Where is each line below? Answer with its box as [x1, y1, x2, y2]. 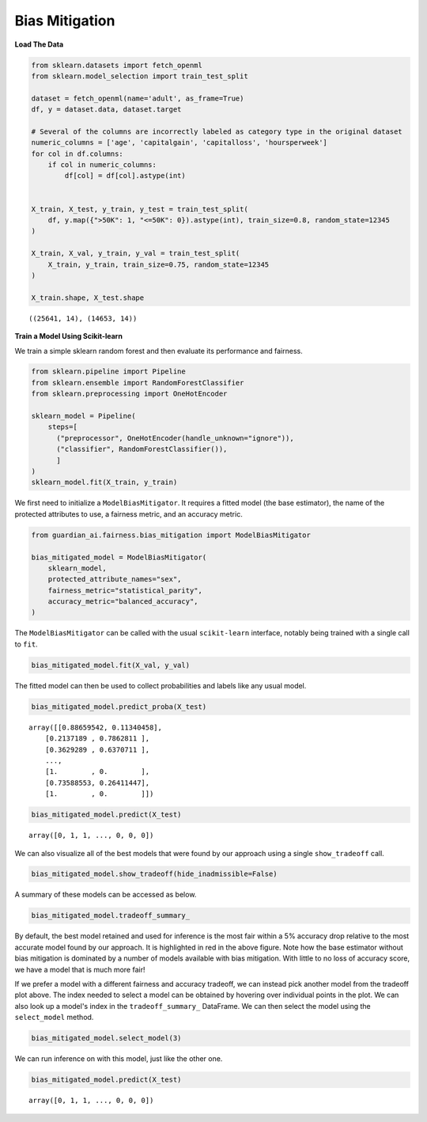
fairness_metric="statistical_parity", [47, 586, 203, 595]
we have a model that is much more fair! [14, 965, 145, 974]
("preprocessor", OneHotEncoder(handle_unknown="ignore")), [56, 434, 294, 442]
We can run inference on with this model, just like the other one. [14, 1054, 223, 1063]
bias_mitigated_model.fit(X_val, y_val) [31, 661, 190, 669]
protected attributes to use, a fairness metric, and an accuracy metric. [14, 509, 243, 518]
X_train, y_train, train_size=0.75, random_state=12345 [47, 260, 270, 269]
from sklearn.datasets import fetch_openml [31, 60, 203, 70]
